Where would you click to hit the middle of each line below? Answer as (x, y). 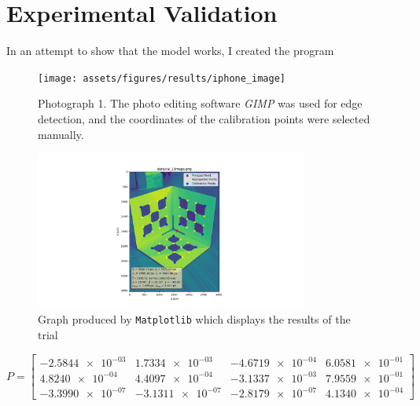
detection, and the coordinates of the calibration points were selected (204, 118)
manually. (61, 134)
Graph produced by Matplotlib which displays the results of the (194, 319)
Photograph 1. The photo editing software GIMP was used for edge (200, 103)
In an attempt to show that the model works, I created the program (170, 51)
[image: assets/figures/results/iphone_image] (162, 78)
